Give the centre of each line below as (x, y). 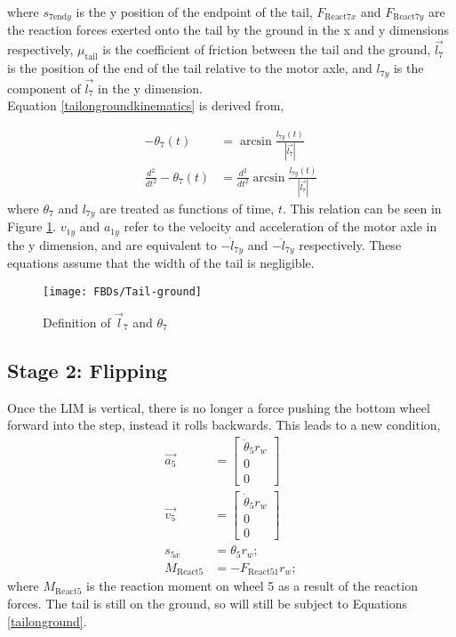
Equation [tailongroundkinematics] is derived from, (146, 105)
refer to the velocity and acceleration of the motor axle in (280, 226)
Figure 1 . (32, 226)
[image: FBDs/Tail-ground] (122, 291)
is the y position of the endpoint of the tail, (194, 12)
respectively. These (350, 244)
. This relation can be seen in (362, 208)
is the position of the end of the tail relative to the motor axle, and (190, 68)
